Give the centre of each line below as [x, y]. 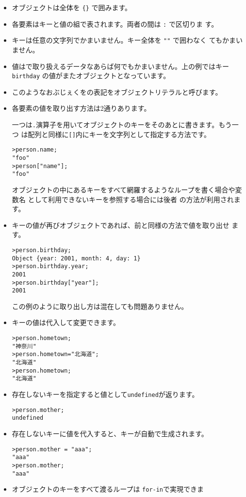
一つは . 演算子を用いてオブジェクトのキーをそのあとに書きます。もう [122, 124]
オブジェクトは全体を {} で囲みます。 [72, 7]
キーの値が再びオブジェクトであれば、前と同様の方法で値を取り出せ [121, 225]
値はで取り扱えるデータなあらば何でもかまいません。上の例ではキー [120, 66]
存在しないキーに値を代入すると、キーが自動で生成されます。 [110, 433]
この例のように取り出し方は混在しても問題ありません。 [100, 306]
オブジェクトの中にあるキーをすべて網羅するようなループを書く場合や [123, 189]
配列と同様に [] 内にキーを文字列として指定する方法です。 [119, 134]
